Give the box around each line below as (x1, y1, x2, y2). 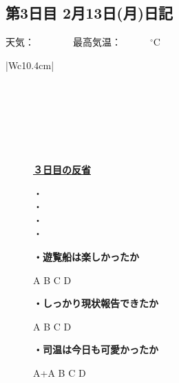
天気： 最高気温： (6, 35, 121, 49)
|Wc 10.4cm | (6, 57, 54, 72)
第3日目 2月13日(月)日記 (6, 2, 173, 24)
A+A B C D (33, 365, 86, 380)
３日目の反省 (33, 162, 91, 176)
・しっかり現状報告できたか (33, 296, 158, 310)
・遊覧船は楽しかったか (33, 249, 139, 263)
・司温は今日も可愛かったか (33, 342, 158, 357)
